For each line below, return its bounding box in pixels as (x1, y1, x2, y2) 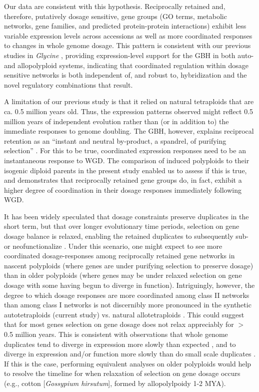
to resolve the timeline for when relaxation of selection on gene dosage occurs (4, 368, 240, 378)
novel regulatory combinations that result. (4, 79, 133, 90)
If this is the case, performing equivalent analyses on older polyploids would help (4, 358, 251, 368)
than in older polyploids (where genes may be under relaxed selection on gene (4, 270, 242, 280)
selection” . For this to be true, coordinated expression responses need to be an (4, 145, 246, 156)
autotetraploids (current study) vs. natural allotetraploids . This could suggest (4, 309, 244, 319)
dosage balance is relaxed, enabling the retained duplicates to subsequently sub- (4, 231, 248, 241)
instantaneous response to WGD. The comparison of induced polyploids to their (4, 155, 249, 165)
